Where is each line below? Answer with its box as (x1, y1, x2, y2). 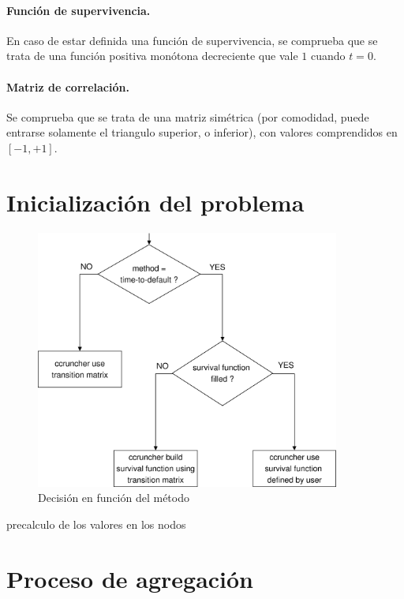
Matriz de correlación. (6, 78, 129, 95)
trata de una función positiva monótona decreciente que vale (6, 47, 298, 64)
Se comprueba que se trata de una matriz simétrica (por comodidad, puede (6, 108, 369, 125)
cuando (310, 47, 346, 64)
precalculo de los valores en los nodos (6, 516, 186, 533)
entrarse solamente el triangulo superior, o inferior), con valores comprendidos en (6, 124, 398, 140)
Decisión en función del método (38, 489, 189, 506)
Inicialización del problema (6, 185, 305, 218)
